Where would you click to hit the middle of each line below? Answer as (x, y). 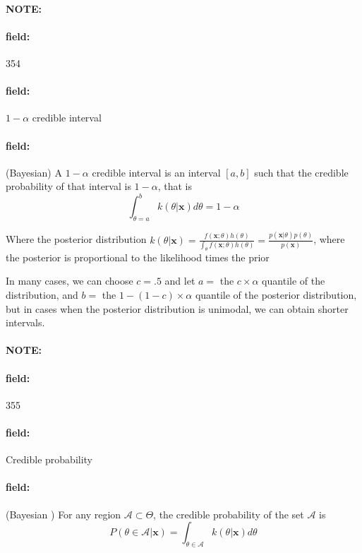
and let (180, 281)
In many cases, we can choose (70, 281)
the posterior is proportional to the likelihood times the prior (138, 257)
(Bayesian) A (34, 172)
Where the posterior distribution (76, 239)
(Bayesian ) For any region (64, 514)
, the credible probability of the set (229, 514)
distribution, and (42, 295)
